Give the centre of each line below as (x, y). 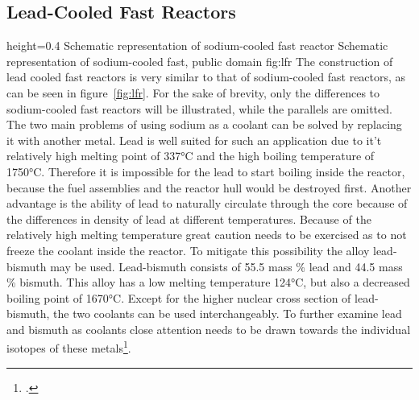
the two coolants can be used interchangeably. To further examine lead (228, 313)
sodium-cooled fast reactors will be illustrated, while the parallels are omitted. (199, 108)
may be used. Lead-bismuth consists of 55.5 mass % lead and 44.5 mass (226, 266)
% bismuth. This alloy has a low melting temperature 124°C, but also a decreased (208, 282)
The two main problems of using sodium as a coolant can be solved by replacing (204, 124)
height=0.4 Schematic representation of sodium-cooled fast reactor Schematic (197, 45)
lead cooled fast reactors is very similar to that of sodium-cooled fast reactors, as (206, 77)
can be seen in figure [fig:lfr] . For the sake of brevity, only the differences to (193, 92)
